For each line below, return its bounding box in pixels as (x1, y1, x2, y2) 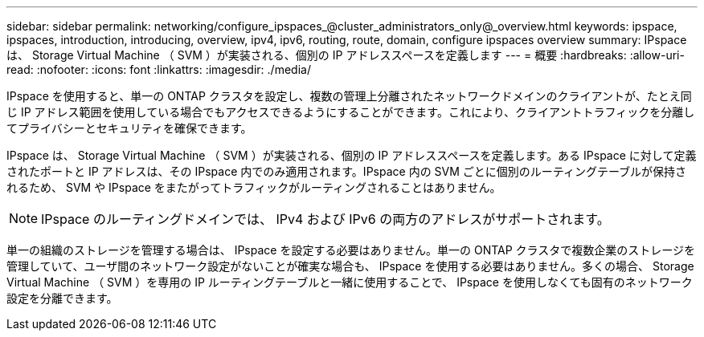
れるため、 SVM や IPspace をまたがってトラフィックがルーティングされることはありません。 (6, 181, 501, 194)
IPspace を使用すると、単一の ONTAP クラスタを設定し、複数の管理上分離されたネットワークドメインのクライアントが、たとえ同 (6, 89, 692, 103)
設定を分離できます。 (6, 291, 118, 305)
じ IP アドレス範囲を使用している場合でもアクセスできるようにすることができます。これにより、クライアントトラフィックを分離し (6, 105, 695, 119)
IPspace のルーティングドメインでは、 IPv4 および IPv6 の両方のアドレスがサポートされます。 (41, 211, 610, 227)
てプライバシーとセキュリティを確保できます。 (6, 121, 252, 135)
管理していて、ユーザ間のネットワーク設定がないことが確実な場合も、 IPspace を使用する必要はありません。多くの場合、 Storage (6, 259, 694, 273)
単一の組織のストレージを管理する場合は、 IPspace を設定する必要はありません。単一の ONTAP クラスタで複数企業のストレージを (6, 243, 696, 257)
